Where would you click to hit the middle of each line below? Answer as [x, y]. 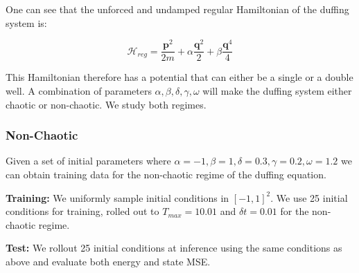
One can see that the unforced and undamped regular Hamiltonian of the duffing [177, 9]
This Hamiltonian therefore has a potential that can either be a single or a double [179, 77]
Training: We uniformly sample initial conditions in [117, 197]
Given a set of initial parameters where [88, 161]
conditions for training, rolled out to [82, 211]
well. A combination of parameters [79, 90]
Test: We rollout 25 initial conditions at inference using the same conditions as [174, 248]
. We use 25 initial [309, 197]
